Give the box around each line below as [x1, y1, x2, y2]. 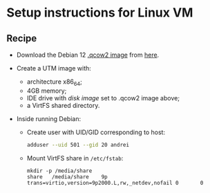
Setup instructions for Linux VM [6, 5, 193, 21]
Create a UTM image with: [16, 64, 91, 72]
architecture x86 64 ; [26, 77, 82, 87]
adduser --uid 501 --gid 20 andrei [26, 141, 129, 148]
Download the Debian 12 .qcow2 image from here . [16, 50, 160, 59]
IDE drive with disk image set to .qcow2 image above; [26, 93, 180, 102]
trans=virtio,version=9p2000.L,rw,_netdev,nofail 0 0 [26, 179, 204, 186]
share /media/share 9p [26, 173, 108, 181]
